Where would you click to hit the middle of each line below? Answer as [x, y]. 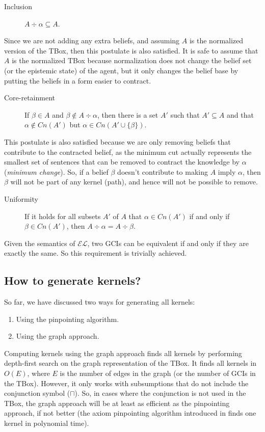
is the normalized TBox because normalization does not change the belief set [132, 60]
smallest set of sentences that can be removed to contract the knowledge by [122, 162]
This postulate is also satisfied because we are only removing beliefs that [117, 141]
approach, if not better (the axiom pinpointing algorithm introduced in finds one [130, 413]
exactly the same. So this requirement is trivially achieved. [96, 253]
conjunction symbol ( [37, 393]
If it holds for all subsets [63, 216]
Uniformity [21, 198]
